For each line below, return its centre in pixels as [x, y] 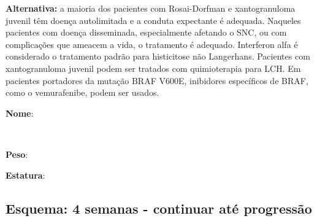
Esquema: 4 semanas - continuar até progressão [159, 208]
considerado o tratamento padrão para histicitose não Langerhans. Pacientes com [158, 56]
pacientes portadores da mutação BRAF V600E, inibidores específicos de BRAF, [157, 80]
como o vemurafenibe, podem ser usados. [82, 92]
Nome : [20, 113]
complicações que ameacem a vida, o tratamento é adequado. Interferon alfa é [152, 44]
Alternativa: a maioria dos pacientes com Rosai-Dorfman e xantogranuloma [151, 8]
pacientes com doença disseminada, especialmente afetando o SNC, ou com [146, 32]
